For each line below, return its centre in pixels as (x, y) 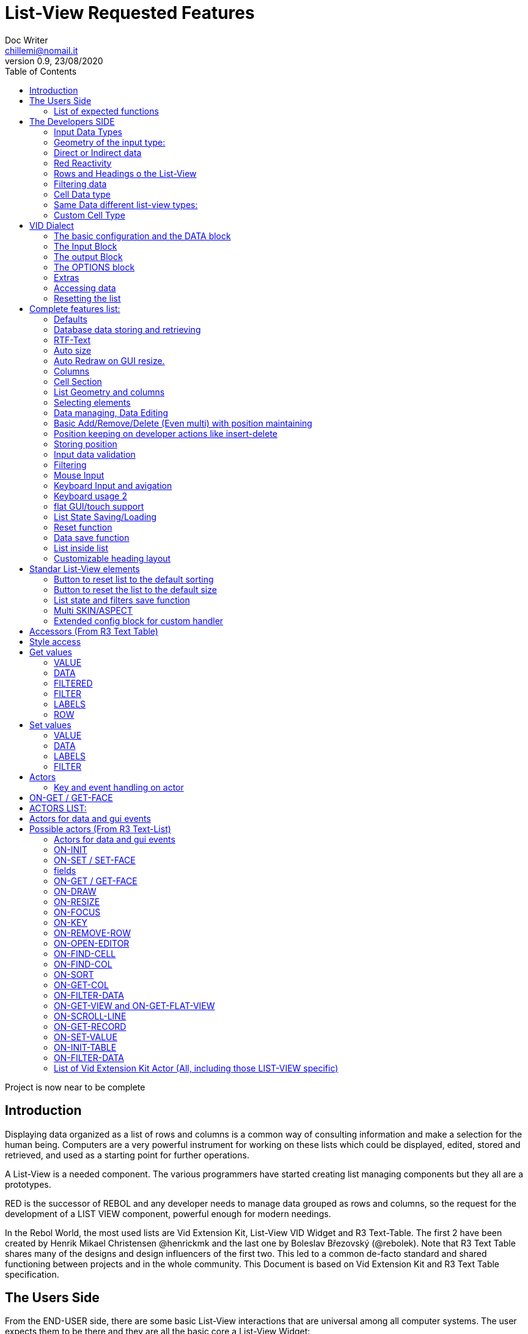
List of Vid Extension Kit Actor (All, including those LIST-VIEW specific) (196, 1068)
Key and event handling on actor (119, 787)
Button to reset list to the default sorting (134, 579)
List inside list (81, 548)
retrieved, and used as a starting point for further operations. (127, 1155)
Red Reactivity (83, 163)
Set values (50, 725)
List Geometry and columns (109, 392)
